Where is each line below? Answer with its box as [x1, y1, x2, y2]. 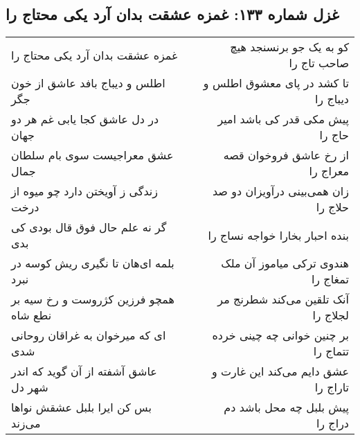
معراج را [309, 163, 349, 179]
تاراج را [314, 379, 349, 396]
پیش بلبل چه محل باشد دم [224, 399, 349, 416]
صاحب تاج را [289, 55, 349, 71]
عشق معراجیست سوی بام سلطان [11, 147, 174, 164]
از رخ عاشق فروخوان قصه [223, 147, 349, 164]
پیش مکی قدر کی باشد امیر [217, 111, 349, 127]
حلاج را [316, 199, 349, 215]
